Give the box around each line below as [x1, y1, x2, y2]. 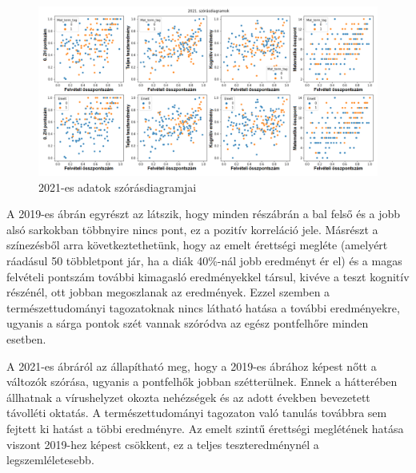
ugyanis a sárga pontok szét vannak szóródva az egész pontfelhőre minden [6, 315, 369, 332]
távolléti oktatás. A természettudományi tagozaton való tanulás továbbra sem [6, 404, 387, 421]
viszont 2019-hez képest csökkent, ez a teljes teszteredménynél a [6, 435, 319, 452]
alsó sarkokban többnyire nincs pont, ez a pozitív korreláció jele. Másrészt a [6, 221, 378, 237]
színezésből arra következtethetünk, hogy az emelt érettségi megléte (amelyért [6, 236, 388, 253]
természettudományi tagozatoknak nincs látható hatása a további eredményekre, [6, 299, 400, 316]
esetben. [6, 330, 46, 347]
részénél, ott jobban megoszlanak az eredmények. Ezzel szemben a [6, 284, 330, 300]
